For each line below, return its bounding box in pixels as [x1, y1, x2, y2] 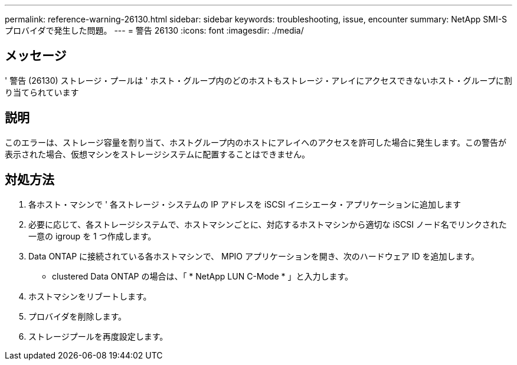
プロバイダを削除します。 [28, 311, 127, 321]
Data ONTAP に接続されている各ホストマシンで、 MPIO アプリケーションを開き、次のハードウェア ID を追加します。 [28, 251, 480, 261]
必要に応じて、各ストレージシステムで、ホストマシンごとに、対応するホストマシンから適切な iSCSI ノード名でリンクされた [28, 219, 507, 229]
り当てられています [5, 87, 79, 97]
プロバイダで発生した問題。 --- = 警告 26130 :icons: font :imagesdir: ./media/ [5, 25, 304, 35]
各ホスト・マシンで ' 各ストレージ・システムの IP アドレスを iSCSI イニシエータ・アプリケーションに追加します [28, 199, 461, 209]
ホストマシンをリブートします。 [28, 291, 152, 301]
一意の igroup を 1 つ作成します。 [28, 231, 156, 241]
